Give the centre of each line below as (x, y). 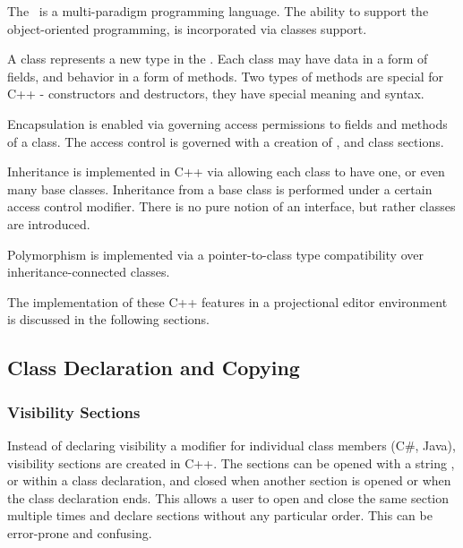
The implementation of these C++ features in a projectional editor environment (227, 301)
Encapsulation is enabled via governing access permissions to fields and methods (227, 123)
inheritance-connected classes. (89, 272)
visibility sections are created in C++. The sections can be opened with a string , (231, 462)
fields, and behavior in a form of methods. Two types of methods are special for (226, 76)
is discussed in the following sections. (109, 319)
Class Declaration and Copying (154, 368)
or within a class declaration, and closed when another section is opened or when (229, 480)
